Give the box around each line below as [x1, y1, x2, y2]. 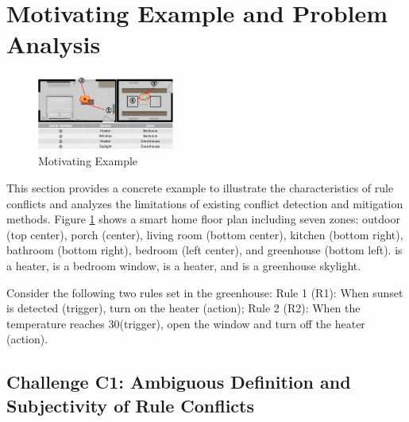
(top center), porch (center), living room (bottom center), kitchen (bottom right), [6, 226, 403, 242]
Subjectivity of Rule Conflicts [6, 393, 255, 417]
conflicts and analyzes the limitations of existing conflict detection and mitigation [6, 195, 403, 211]
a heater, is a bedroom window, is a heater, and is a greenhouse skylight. [6, 257, 361, 274]
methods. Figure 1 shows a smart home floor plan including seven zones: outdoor [6, 211, 400, 227]
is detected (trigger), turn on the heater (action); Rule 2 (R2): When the [6, 300, 361, 316]
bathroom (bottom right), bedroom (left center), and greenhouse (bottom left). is [6, 242, 403, 258]
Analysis [6, 28, 101, 60]
